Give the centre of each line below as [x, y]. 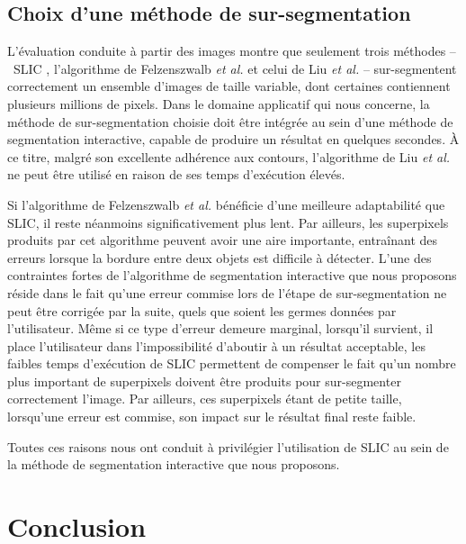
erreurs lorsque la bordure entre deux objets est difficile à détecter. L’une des [220, 257]
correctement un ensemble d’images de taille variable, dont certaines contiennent [229, 86]
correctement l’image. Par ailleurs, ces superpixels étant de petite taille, [205, 399]
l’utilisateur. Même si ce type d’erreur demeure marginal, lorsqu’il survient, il [220, 328]
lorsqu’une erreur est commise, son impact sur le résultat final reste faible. [212, 417]
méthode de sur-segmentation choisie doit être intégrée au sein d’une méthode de [230, 121]
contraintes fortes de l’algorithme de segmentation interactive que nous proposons [232, 275]
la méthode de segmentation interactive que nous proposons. [174, 464]
